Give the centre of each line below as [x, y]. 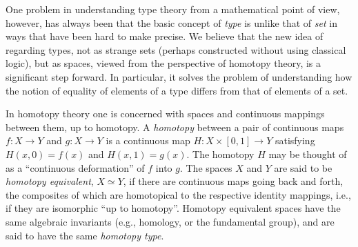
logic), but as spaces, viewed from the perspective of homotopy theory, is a [163, 63]
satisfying [295, 140]
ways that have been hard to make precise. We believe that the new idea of [165, 36]
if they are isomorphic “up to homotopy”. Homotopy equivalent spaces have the [173, 208]
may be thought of [308, 154]
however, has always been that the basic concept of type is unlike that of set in [171, 22]
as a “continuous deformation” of [75, 167]
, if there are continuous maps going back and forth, [233, 181]
